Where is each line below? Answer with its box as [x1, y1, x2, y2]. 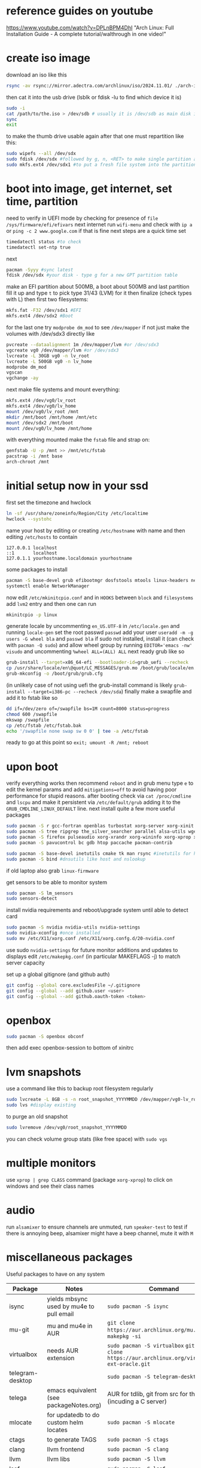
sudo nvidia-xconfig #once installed [6, 930, 100, 936]
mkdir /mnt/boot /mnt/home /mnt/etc [6, 414, 98, 420]
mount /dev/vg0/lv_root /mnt [6, 408, 79, 414]
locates [47, 1425, 68, 1434]
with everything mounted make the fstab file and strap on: [6, 436, 150, 444]
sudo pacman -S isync [107, 1303, 169, 1309]
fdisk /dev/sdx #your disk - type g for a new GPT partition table [6, 272, 178, 278]
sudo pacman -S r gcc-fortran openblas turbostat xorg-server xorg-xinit [6, 823, 194, 829]
